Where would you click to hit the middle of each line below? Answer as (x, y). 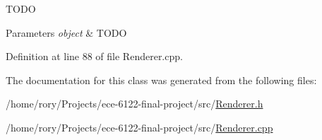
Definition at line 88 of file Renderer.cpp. (94, 56)
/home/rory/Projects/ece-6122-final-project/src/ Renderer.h (135, 104)
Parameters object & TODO (66, 32)
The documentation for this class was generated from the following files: (161, 80)
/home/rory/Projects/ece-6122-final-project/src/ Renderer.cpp (139, 127)
